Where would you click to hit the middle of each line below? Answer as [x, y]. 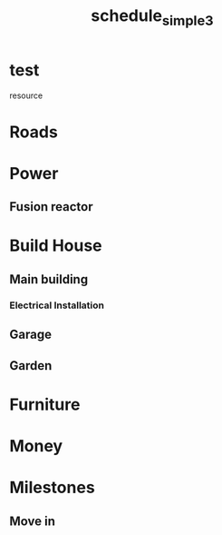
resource [26, 95]
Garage [31, 335]
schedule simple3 [152, 17]
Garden [31, 366]
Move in [33, 521]
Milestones [52, 488]
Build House [56, 246]
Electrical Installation [57, 305]
